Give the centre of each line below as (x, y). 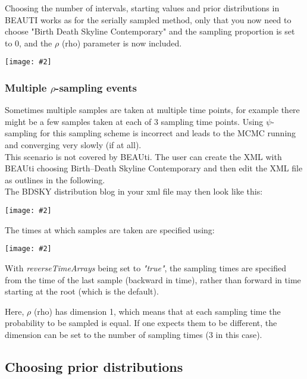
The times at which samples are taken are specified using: (110, 229)
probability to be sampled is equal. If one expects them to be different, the (141, 323)
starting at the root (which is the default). (82, 291)
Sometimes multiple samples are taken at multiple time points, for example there (152, 110)
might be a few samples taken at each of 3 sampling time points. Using (134, 121)
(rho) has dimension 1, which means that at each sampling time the (157, 311)
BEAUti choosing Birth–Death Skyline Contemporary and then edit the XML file (154, 168)
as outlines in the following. (55, 179)
